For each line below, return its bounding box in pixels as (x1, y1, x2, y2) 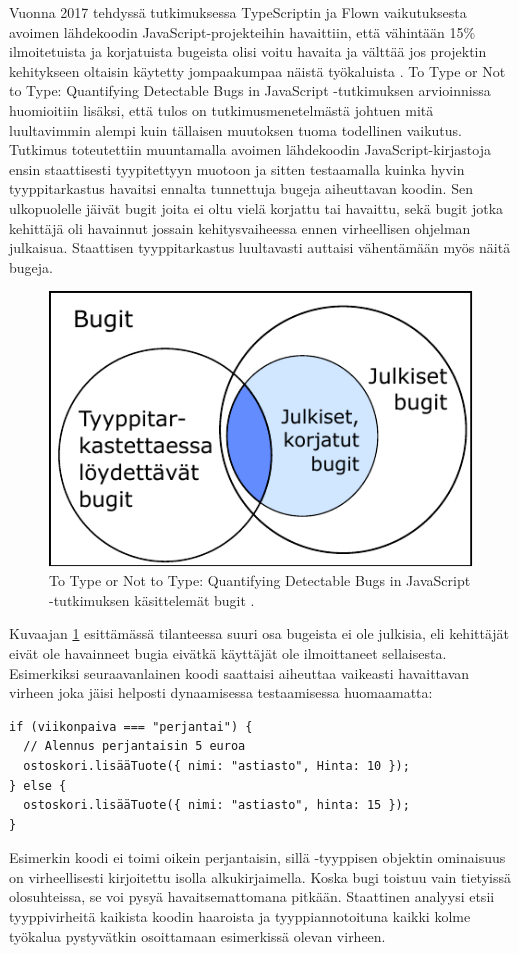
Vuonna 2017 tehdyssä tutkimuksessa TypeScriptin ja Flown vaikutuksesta (9, 2, 467, 22)
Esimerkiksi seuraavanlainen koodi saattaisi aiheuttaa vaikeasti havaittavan (9, 662, 470, 683)
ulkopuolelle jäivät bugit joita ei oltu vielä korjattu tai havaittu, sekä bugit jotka (9, 197, 504, 218)
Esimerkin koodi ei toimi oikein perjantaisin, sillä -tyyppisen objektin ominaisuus (9, 847, 506, 868)
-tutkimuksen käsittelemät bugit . (49, 589, 255, 610)
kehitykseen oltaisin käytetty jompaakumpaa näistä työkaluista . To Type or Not (9, 60, 506, 81)
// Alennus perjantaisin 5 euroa (23, 739, 246, 754)
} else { (9, 778, 67, 793)
